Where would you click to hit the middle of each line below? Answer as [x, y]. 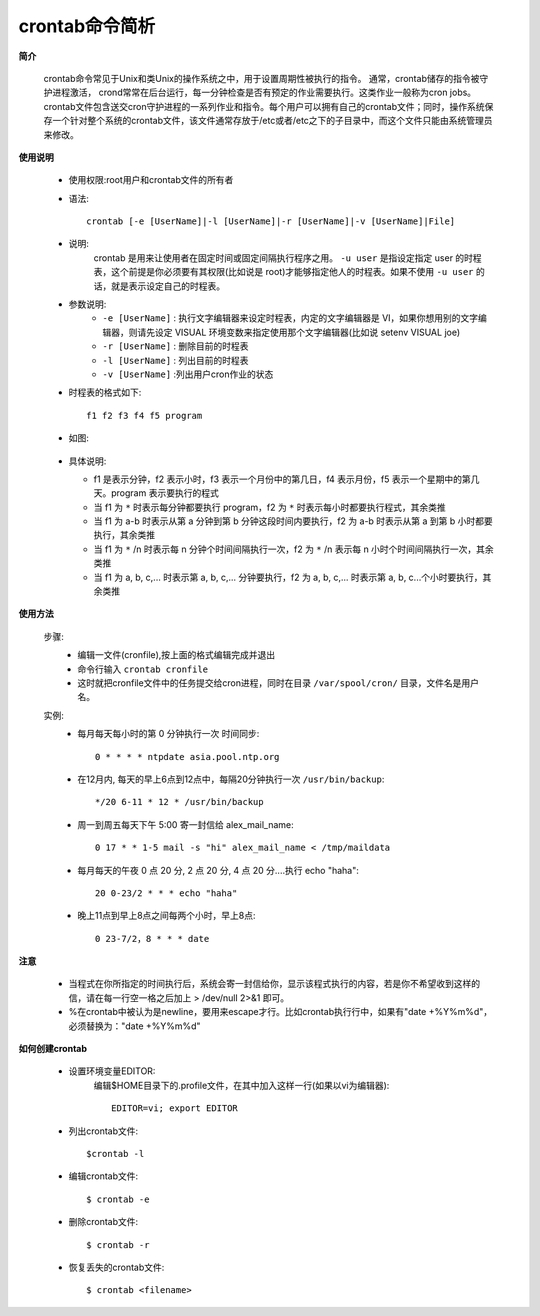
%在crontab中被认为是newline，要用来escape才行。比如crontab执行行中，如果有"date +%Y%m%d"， [280, 1012]
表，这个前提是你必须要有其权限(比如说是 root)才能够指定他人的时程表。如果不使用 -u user [283, 272]
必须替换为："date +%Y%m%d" [134, 1026]
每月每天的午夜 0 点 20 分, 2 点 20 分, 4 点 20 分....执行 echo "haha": [218, 870]
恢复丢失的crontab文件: [116, 1267]
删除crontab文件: [103, 1222]
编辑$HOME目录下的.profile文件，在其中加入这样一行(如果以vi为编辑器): [241, 1085]
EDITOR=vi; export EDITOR [175, 1108]
